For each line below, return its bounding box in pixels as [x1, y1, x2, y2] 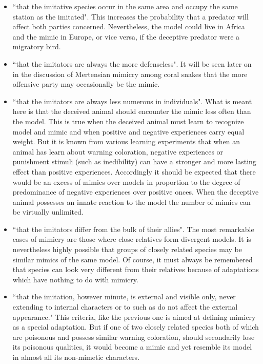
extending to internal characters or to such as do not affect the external [12, 301, 238, 312]
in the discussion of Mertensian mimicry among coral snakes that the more [12, 68, 248, 79]
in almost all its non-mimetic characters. [12, 352, 140, 362]
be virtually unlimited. [12, 206, 84, 217]
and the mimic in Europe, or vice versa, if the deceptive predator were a [12, 31, 240, 42]
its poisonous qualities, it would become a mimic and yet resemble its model [12, 341, 252, 352]
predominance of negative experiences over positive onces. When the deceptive [12, 186, 259, 197]
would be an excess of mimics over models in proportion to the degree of [12, 176, 240, 187]
